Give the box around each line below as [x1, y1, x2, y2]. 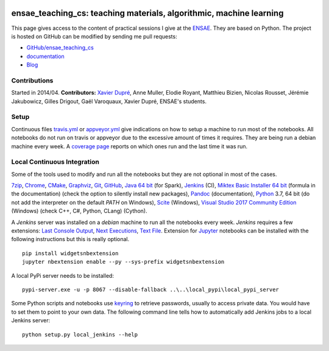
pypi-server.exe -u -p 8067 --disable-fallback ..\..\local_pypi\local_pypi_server [22, 286, 280, 293]
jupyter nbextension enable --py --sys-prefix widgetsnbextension [22, 258, 225, 266]
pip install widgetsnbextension [22, 250, 119, 256]
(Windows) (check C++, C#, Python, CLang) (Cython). [11, 208, 147, 215]
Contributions [11, 76, 54, 85]
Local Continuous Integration [11, 157, 100, 166]
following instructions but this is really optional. [11, 236, 130, 243]
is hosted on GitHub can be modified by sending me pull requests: [11, 32, 177, 40]
